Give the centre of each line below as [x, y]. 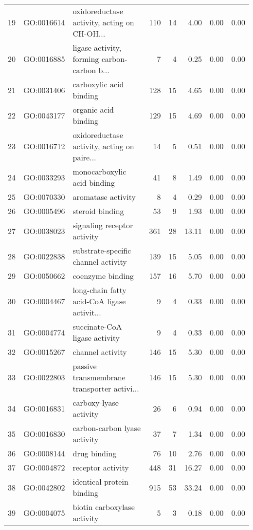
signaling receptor [103, 225]
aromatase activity [104, 197]
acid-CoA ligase [99, 301]
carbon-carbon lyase [107, 428]
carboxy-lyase [96, 402]
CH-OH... [89, 33]
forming [86, 59]
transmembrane [99, 377]
